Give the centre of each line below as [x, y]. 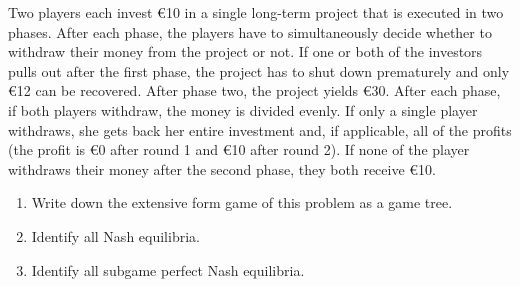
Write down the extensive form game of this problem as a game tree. [242, 202]
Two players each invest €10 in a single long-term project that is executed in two [256, 12]
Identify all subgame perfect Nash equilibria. [168, 269]
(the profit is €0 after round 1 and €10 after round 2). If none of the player [239, 149]
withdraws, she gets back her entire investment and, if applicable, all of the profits [260, 129]
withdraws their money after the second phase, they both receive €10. [222, 168]
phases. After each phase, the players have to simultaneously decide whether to [250, 31]
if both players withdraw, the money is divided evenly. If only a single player [243, 109]
